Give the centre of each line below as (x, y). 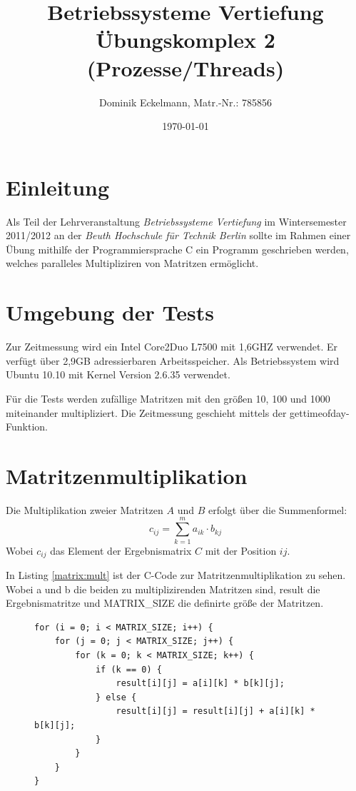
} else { (116, 697)
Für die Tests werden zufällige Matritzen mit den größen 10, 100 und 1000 (168, 398)
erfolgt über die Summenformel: (278, 509)
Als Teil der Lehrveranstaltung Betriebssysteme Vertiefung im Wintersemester (176, 221)
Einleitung (58, 187)
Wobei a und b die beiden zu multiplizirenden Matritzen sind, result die (163, 589)
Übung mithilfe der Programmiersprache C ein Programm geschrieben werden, (177, 249)
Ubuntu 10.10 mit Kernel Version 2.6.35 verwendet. (118, 374)
